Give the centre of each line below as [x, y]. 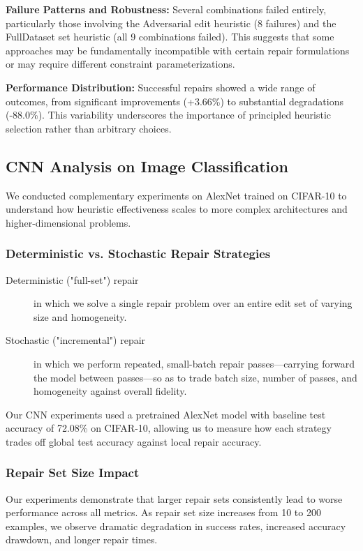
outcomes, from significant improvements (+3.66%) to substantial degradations [175, 101]
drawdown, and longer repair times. [82, 539]
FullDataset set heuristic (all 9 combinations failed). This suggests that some [170, 37]
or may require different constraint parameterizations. [120, 64]
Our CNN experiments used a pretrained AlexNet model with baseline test [166, 414]
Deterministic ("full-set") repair [72, 279]
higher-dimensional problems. [68, 222]
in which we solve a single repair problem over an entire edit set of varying [193, 303]
